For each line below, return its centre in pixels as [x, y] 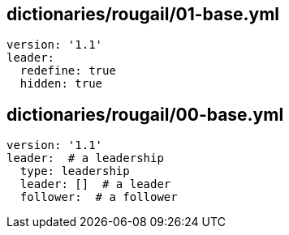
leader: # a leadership [85, 158]
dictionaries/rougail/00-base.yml [145, 114]
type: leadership [75, 171]
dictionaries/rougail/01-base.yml [143, 14]
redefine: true [68, 71]
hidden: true [61, 84]
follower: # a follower [99, 197]
